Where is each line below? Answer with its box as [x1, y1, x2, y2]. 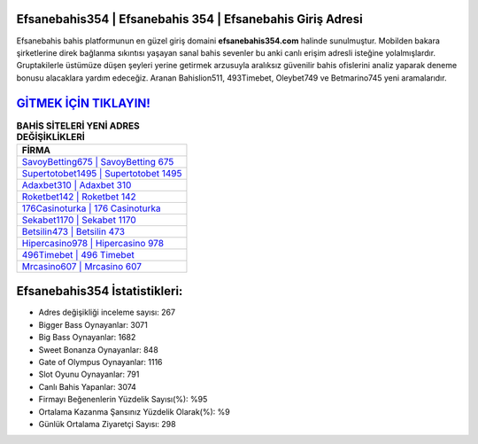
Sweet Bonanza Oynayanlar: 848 [38, 344, 158, 354]
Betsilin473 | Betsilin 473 [21, 225, 126, 238]
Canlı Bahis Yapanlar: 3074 [38, 381, 137, 392]
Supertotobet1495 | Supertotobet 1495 [21, 167, 182, 179]
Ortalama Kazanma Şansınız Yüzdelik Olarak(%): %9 [38, 406, 230, 417]
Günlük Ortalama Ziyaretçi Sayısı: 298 [38, 419, 176, 429]
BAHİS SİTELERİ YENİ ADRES [16, 120, 141, 132]
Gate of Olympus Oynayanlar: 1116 [38, 357, 163, 368]
